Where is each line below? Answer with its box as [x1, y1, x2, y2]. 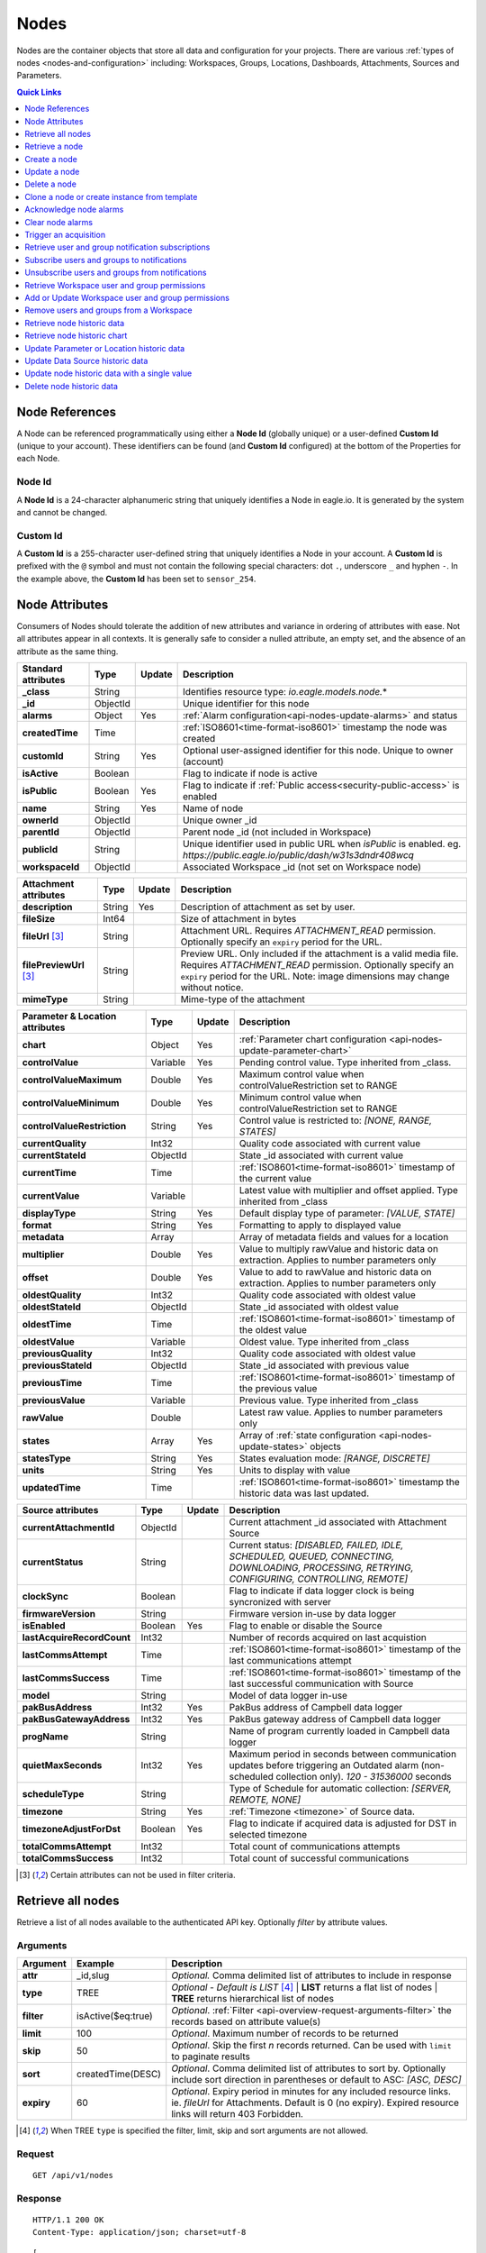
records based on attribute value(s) [171, 2015, 321, 2028]
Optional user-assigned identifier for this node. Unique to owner [182, 743, 454, 756]
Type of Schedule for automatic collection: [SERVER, [229, 1782, 452, 1794]
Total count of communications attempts [229, 1839, 400, 1852]
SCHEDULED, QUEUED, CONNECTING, [229, 1550, 395, 1563]
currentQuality [22, 1136, 87, 1149]
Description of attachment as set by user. [180, 900, 355, 913]
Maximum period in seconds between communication [229, 1747, 457, 1760]
